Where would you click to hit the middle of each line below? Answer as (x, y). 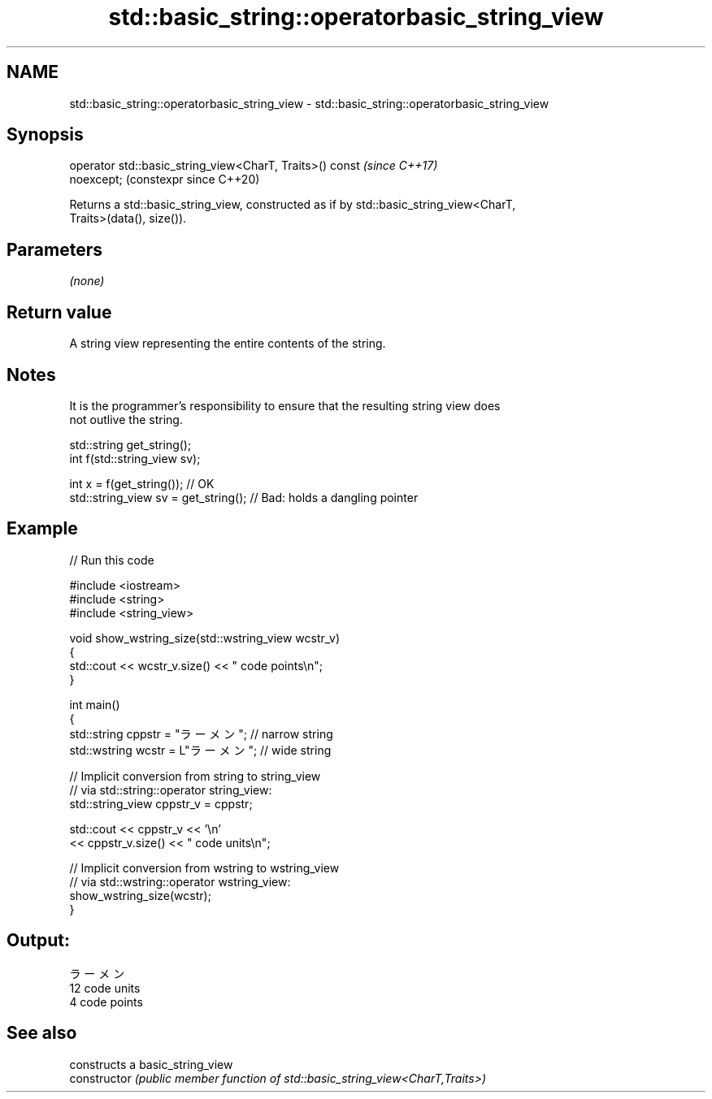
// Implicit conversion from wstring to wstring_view (204, 868)
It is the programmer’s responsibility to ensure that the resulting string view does (285, 405)
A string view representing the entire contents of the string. (228, 344)
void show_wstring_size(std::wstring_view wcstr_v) (205, 638)
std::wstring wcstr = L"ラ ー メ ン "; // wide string (200, 750)
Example (42, 529)
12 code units (105, 988)
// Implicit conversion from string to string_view (195, 776)
